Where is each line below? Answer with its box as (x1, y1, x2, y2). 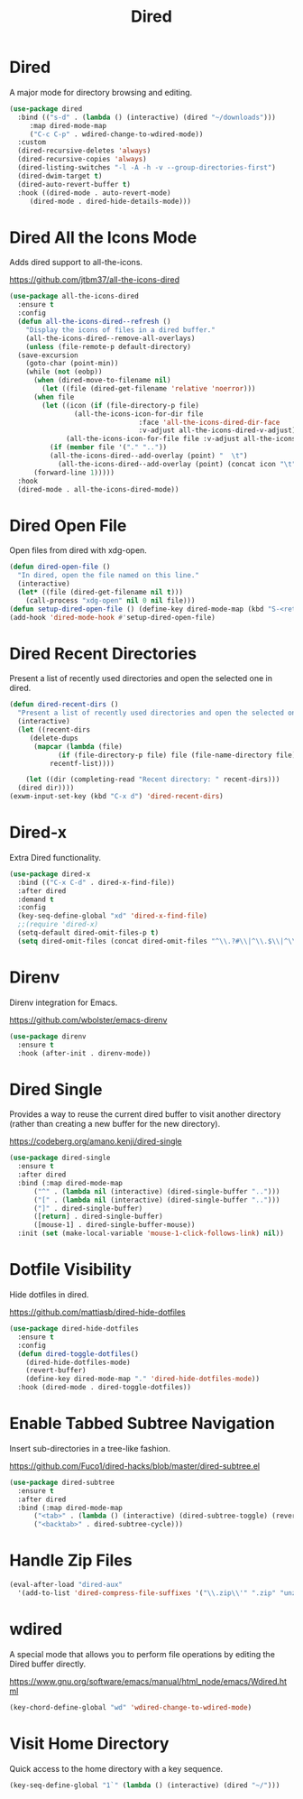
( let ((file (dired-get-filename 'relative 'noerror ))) (41, 384, 256, 393)
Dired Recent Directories (9, 643, 197, 664)
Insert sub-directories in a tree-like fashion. (9, 1443, 171, 1453)
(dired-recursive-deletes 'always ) (17, 146, 151, 155)
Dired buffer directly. (9, 1658, 87, 1669)
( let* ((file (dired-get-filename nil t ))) (17, 587, 183, 596)
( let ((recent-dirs (17, 725, 91, 734)
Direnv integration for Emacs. (9, 997, 118, 1008)
